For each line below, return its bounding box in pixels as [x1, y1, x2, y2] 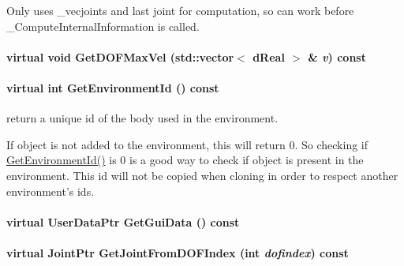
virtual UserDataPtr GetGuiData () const [6, 213, 240, 230]
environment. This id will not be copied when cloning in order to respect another [6, 167, 398, 183]
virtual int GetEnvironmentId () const [6, 79, 219, 96]
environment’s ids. [6, 182, 95, 199]
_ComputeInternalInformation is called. [6, 17, 200, 34]
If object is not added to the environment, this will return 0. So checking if [6, 136, 368, 152]
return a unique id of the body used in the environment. [6, 110, 279, 126]
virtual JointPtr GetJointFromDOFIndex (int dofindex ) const [6, 244, 349, 260]
